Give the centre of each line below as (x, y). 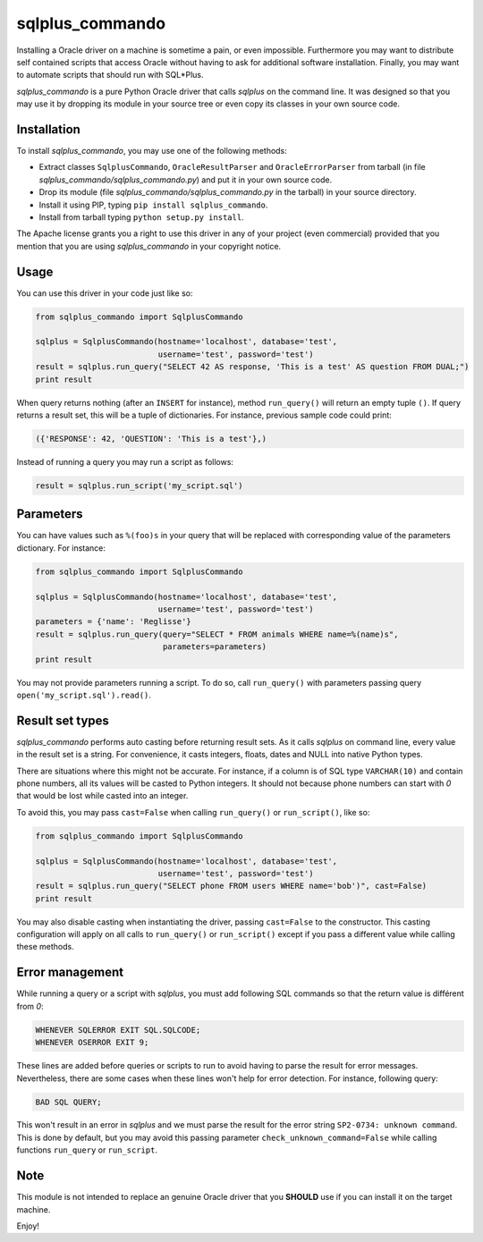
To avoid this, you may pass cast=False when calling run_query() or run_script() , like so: (193, 812)
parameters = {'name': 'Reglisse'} (113, 622)
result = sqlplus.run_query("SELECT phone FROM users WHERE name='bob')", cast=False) (231, 886)
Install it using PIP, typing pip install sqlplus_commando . (153, 205)
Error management (70, 972)
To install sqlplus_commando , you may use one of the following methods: (152, 151)
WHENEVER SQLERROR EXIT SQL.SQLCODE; (118, 1030)
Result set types (63, 720)
